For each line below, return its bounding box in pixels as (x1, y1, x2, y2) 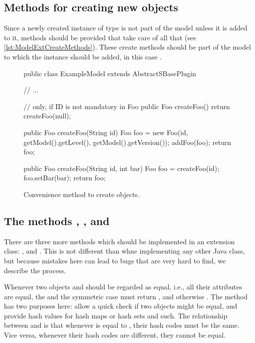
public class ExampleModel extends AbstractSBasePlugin (24, 68, 196, 78)
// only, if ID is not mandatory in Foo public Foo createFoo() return (24, 101, 230, 111)
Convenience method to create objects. (24, 189, 140, 199)
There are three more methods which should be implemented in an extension (4, 236, 235, 246)
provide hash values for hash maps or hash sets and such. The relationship (4, 310, 228, 320)
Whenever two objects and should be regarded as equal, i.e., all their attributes (4, 282, 242, 292)
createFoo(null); (24, 111, 71, 121)
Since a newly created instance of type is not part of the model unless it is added (4, 23, 248, 33)
